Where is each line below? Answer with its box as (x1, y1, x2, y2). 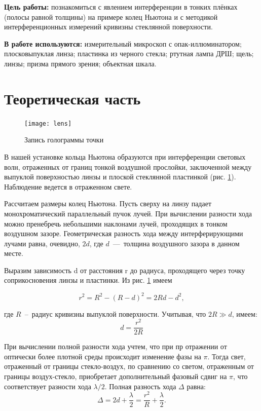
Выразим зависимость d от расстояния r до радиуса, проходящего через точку (4, 265, 245, 275)
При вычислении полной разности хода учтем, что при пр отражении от (4, 341, 227, 352)
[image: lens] (24, 120, 72, 127)
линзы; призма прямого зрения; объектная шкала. (4, 58, 157, 68)
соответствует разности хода (4, 381, 91, 391)
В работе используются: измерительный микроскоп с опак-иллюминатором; (4, 38, 242, 49)
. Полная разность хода (104, 381, 176, 391)
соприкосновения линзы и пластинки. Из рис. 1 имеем (4, 275, 172, 285)
